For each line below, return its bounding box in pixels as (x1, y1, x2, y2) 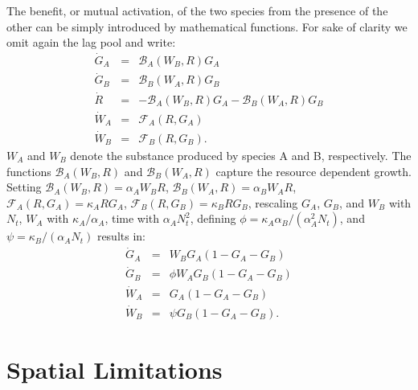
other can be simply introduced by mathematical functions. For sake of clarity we (6, 18, 408, 35)
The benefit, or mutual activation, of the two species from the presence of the (6, 2, 388, 18)
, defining (190, 210, 236, 227)
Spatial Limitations (6, 353, 223, 386)
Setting (6, 179, 42, 195)
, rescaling (248, 194, 298, 211)
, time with (104, 210, 160, 227)
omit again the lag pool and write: (6, 34, 176, 51)
